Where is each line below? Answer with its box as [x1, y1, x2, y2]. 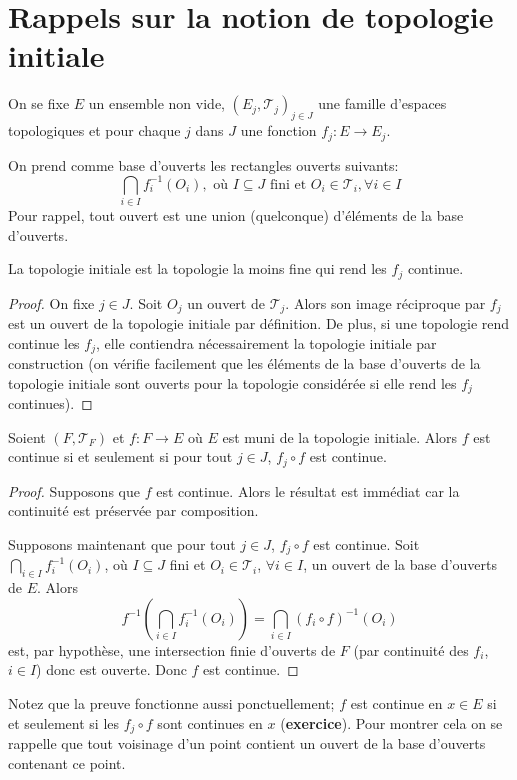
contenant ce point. [8, 752, 126, 773]
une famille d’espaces [318, 93, 447, 114]
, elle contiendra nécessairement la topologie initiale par [96, 332, 437, 353]
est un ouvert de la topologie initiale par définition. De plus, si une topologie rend [8, 313, 510, 334]
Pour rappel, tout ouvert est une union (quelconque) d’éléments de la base [8, 204, 464, 225]
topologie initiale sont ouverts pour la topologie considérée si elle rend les [8, 372, 457, 393]
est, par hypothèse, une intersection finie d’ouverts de [8, 639, 336, 660]
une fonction [240, 120, 317, 141]
